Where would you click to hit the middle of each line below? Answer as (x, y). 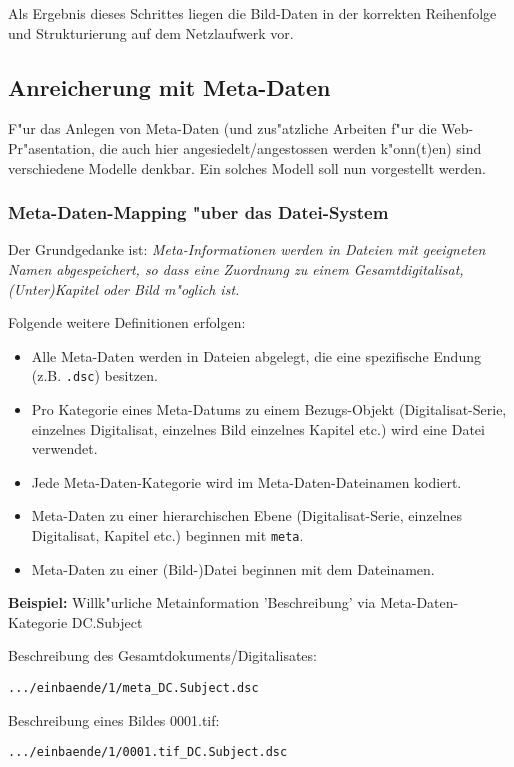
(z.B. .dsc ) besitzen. (94, 375)
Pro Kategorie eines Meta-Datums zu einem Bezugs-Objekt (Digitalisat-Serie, (269, 409)
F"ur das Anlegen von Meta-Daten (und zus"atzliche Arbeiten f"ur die (222, 128)
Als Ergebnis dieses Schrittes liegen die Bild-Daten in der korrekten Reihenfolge (252, 13)
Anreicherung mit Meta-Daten (169, 86)
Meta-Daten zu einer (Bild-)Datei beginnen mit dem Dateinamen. (233, 568)
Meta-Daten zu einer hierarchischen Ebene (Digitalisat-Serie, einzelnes (247, 515)
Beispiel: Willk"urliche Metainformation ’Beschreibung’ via (192, 602)
